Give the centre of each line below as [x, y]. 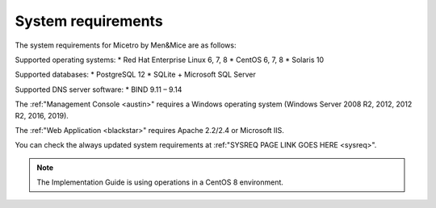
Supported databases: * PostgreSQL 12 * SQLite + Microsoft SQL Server [135, 75]
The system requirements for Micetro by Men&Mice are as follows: [126, 45]
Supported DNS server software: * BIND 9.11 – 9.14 [99, 89]
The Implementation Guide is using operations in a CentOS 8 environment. [160, 182]
